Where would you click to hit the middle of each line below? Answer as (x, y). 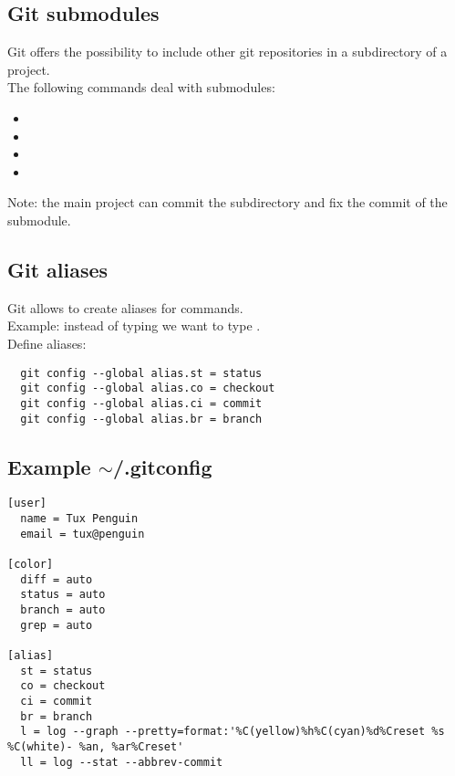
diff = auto (57, 579)
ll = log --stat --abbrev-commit (122, 762)
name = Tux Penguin (79, 519)
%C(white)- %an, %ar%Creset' (96, 746)
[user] (27, 503)
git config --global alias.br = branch (141, 419)
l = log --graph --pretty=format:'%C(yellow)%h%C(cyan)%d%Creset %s (233, 732)
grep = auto (57, 625)
